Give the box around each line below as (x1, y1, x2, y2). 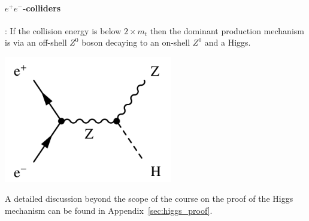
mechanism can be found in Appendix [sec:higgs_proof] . (5, 204, 213, 217)
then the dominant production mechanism (150, 24, 304, 37)
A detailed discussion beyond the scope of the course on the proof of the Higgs (5, 192, 293, 205)
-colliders (22, 1, 61, 14)
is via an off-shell (5, 36, 67, 49)
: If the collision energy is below (5, 24, 122, 37)
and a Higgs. (204, 36, 251, 49)
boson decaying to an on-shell (81, 36, 190, 49)
